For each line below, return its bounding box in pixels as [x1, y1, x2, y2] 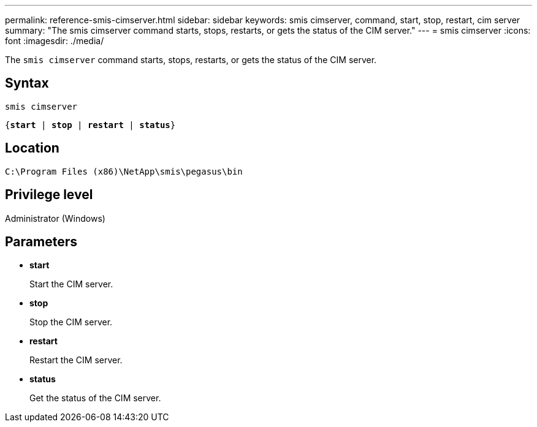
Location [5, 140, 59, 156]
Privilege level [5, 187, 93, 203]
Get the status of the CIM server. [29, 393, 161, 404]
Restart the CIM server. [29, 355, 123, 366]
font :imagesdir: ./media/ [5, 36, 104, 46]
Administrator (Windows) [5, 213, 105, 224]
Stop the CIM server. [29, 317, 113, 328]
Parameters [5, 233, 77, 249]
